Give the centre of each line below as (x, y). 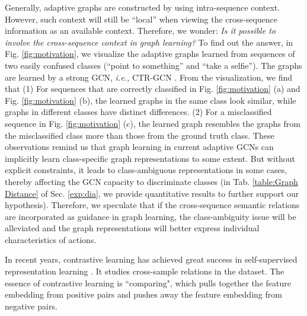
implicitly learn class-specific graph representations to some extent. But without (150, 158)
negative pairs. (31, 306)
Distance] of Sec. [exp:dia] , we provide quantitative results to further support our (152, 193)
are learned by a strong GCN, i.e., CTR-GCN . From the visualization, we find (148, 77)
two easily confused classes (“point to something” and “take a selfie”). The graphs (153, 65)
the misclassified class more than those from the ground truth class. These (140, 135)
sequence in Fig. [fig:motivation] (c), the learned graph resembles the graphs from (153, 123)
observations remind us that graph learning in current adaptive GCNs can (139, 147)
